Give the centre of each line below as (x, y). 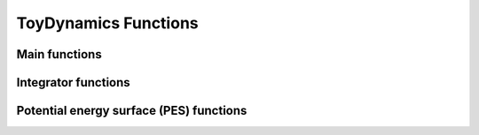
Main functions (59, 54)
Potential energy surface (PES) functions (132, 111)
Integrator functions (73, 82)
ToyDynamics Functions (107, 23)
